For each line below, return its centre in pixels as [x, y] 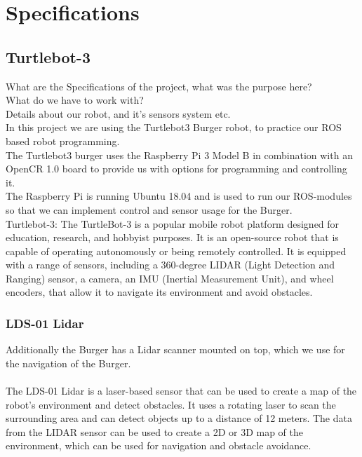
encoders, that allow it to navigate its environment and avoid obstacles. [159, 292]
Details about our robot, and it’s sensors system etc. [118, 113]
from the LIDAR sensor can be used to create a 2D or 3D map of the [155, 431]
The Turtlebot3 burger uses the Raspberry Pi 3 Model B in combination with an [179, 155]
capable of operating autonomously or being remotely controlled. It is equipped [176, 251]
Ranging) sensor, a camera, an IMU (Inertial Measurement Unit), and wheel [170, 278]
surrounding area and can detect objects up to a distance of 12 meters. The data [179, 418]
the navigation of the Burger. [68, 363]
